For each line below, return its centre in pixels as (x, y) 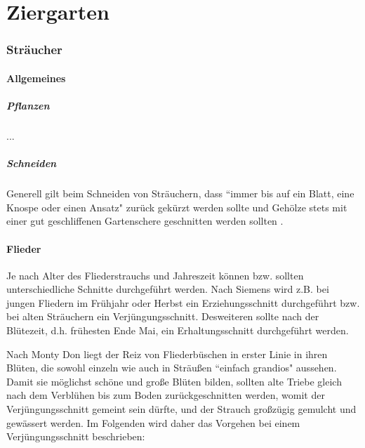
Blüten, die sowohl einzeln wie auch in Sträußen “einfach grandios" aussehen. (172, 368)
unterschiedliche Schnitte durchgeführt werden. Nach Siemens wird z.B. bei (168, 289)
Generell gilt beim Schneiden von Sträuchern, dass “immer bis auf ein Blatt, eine (180, 193)
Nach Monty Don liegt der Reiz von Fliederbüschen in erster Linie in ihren (167, 354)
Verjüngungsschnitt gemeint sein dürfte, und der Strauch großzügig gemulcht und (181, 409)
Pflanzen (28, 105)
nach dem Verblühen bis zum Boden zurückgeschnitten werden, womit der (166, 395)
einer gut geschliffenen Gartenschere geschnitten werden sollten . (145, 221)
